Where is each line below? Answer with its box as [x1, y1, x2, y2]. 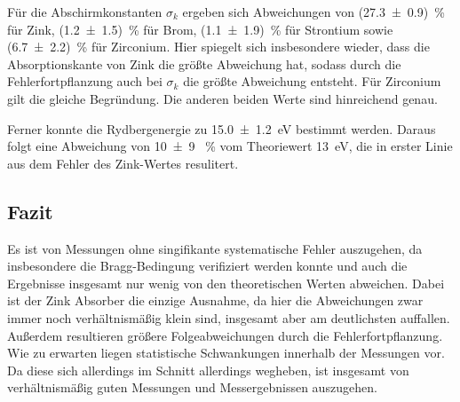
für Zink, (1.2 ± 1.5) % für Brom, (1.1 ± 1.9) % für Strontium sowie [7, 20, 393, 38]
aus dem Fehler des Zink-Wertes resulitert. [7, 154, 239, 172]
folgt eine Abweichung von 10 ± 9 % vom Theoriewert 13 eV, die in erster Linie [7, 137, 453, 155]
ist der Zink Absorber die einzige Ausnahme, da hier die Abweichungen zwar [7, 291, 424, 310]
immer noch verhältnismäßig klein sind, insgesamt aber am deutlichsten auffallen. [7, 308, 450, 327]
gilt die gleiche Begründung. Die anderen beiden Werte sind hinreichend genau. [7, 89, 438, 107]
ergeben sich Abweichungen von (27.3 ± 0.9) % [182, 3, 445, 20]
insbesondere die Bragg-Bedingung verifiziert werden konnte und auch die [7, 256, 408, 275]
